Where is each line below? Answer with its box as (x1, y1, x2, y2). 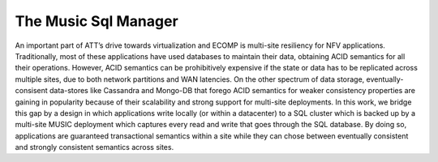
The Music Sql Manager (15, 12, 178, 30)
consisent (15, 86, 48, 96)
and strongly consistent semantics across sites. (15, 143, 174, 152)
